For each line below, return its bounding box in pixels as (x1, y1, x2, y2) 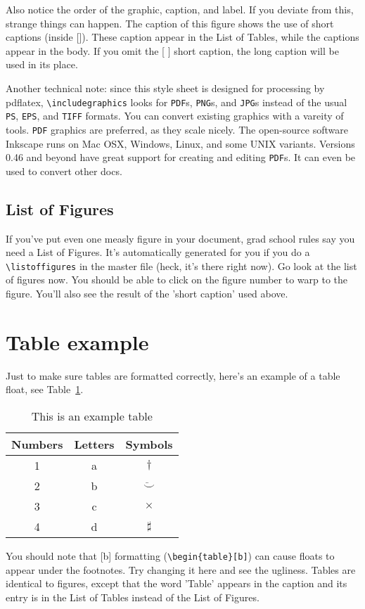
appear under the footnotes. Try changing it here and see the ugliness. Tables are (6, 562, 356, 577)
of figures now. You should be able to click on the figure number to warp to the (6, 272, 348, 287)
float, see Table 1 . (6, 382, 84, 397)
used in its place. (6, 57, 78, 72)
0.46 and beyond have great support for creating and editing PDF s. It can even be (6, 150, 356, 165)
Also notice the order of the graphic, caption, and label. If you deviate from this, (6, 2, 354, 16)
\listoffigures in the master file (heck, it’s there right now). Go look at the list (6, 258, 357, 273)
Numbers (11, 435, 63, 452)
